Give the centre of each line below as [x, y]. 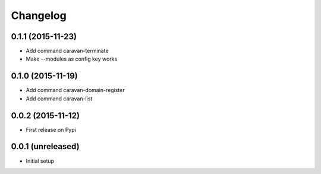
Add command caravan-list [59, 99]
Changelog [39, 15]
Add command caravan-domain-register [75, 90]
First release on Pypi [51, 129]
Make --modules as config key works [72, 59]
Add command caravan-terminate [67, 51]
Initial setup [40, 161]
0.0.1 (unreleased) [45, 146]
